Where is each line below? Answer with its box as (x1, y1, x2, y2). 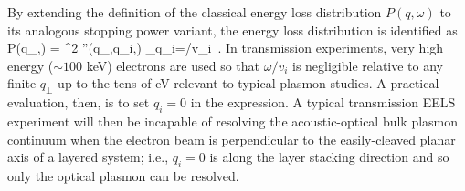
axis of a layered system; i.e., (7, 147, 169, 166)
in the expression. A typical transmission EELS (190, 93, 456, 112)
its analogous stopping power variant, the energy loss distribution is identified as (7, 20, 458, 39)
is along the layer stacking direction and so (209, 147, 449, 166)
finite (7, 74, 37, 93)
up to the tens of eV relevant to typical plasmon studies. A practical (58, 74, 439, 93)
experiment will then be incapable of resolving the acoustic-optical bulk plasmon (7, 111, 459, 130)
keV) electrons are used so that (86, 55, 259, 75)
